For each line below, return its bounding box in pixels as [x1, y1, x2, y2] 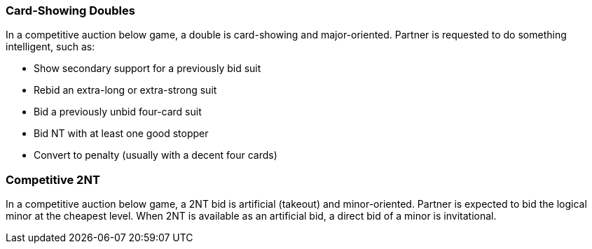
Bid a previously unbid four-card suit [34, 106, 202, 118]
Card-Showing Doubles [6, 3, 135, 17]
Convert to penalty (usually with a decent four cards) [34, 149, 277, 162]
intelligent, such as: [6, 41, 95, 53]
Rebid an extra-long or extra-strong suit [34, 84, 217, 97]
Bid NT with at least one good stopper [34, 127, 209, 140]
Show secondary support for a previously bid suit [34, 62, 261, 75]
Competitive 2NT [6, 172, 100, 187]
